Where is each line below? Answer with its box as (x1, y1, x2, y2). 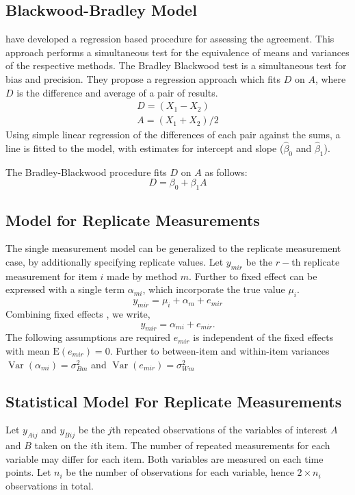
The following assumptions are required (5, 330, 171, 344)
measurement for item (5, 268, 97, 283)
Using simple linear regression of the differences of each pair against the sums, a (5, 127, 341, 142)
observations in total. (5, 478, 94, 492)
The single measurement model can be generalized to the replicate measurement (5, 241, 341, 255)
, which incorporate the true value (142, 282, 285, 296)
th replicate (291, 255, 340, 269)
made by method (107, 268, 178, 283)
